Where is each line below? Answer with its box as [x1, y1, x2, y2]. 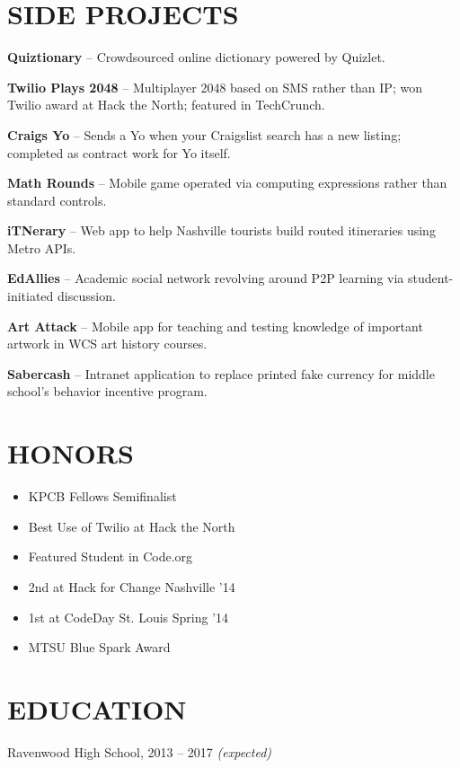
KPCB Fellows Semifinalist [28, 487, 177, 506]
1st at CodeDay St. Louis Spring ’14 [28, 607, 229, 626]
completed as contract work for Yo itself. [7, 143, 231, 162]
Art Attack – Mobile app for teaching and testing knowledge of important [7, 316, 423, 335]
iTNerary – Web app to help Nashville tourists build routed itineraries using [7, 221, 436, 240]
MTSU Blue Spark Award [28, 638, 171, 657]
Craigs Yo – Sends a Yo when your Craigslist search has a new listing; [7, 125, 402, 144]
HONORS [7, 435, 134, 472]
